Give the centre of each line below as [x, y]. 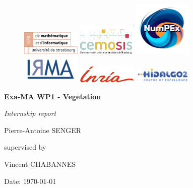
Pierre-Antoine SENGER [43, 130]
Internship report [30, 113]
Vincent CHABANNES [40, 164]
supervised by [25, 147]
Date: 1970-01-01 [30, 181]
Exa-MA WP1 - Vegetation [53, 96]
